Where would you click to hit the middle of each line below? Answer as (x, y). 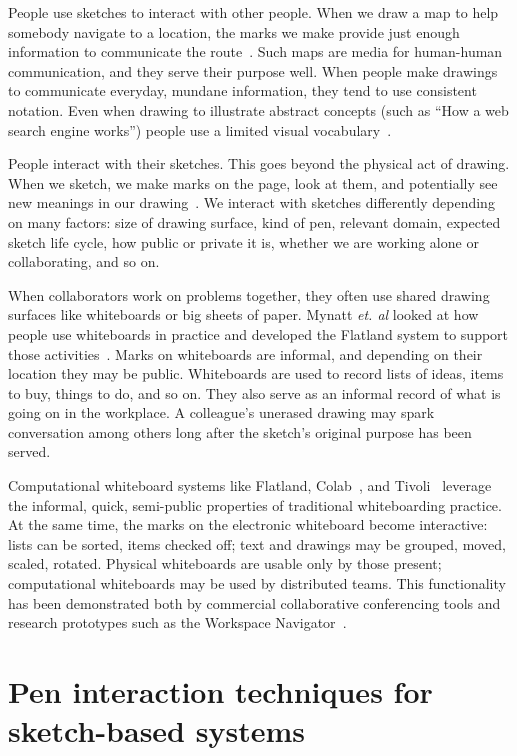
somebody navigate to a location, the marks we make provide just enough (234, 31)
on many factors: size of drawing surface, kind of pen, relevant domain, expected (254, 221)
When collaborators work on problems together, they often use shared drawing (249, 294)
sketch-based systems (156, 730)
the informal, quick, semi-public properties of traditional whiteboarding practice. (255, 504)
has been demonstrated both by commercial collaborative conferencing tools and (254, 602)
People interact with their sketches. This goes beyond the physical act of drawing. (259, 163)
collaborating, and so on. (84, 261)
